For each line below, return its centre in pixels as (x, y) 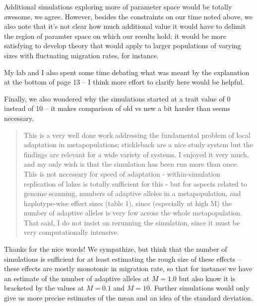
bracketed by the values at (44, 288)
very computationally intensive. (71, 232)
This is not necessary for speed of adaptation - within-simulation (122, 173)
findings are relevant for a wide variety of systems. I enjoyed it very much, (136, 154)
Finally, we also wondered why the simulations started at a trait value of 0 (117, 98)
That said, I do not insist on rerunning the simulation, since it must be (132, 222)
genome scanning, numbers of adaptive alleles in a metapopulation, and (132, 193)
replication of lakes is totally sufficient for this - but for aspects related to (135, 183)
